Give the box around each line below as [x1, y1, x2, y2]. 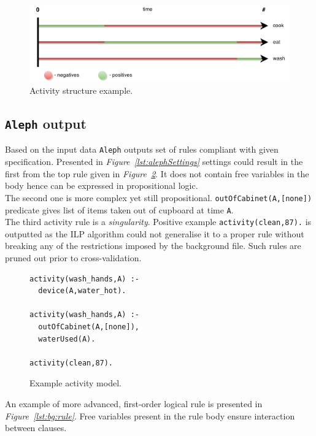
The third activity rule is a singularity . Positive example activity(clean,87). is [5, 215, 312, 228]
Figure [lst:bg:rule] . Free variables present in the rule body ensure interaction [5, 409, 295, 422]
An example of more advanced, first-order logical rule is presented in [5, 397, 263, 410]
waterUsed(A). [38, 334, 96, 343]
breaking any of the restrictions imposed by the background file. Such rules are [5, 239, 301, 252]
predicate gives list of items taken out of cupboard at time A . [5, 203, 234, 216]
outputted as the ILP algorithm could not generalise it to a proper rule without [5, 227, 304, 240]
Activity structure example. [29, 84, 133, 97]
